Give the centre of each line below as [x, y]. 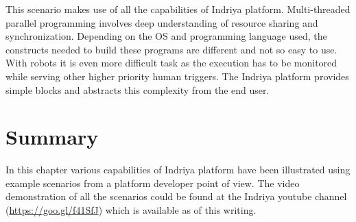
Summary [52, 137]
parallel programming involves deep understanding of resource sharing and [162, 22]
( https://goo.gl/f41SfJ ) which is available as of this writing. [131, 210]
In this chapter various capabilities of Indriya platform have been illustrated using [178, 170]
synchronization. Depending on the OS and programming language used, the [166, 36]
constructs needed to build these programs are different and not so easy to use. [171, 49]
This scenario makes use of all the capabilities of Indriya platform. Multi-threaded [178, 9]
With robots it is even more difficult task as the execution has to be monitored [171, 63]
